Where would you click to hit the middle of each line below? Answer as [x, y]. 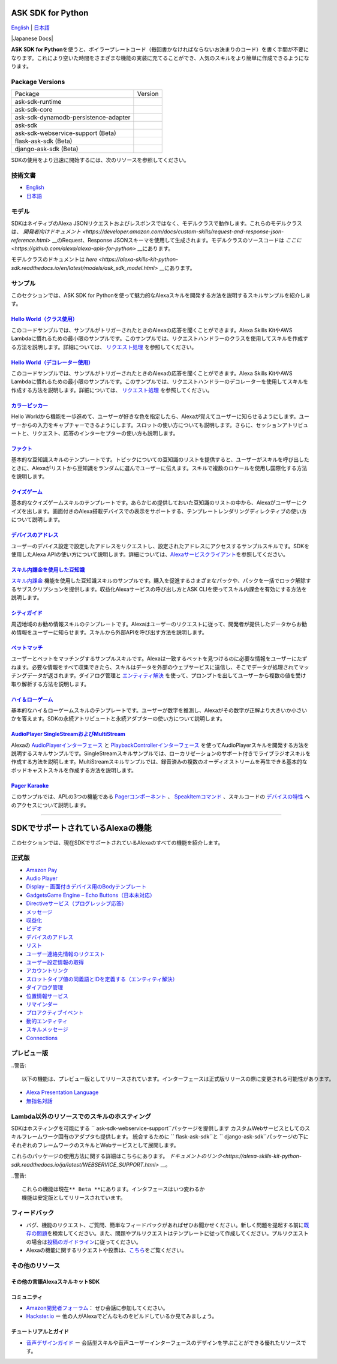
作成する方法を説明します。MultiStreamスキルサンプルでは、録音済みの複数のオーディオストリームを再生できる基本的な [160, 762]
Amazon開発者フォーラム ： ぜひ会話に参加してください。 [97, 1308]
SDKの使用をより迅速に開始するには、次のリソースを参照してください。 [100, 160]
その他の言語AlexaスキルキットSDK [55, 1281]
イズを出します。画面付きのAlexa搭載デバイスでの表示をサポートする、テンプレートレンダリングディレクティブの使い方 [159, 511]
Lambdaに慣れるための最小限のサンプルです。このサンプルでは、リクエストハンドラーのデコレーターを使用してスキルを [160, 381]
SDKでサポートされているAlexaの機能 [82, 828]
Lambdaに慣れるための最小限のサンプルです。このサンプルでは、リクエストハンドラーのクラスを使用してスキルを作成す [160, 338]
